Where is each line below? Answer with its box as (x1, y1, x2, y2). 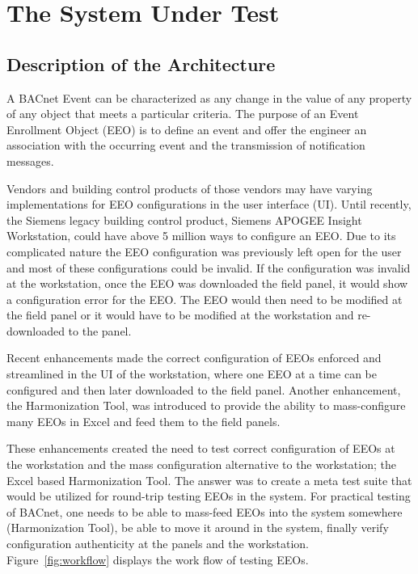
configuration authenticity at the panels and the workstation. (6, 535, 309, 552)
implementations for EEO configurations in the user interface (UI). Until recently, (6, 196, 412, 213)
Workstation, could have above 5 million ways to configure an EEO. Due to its (6, 227, 396, 244)
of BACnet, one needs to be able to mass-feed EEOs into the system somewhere (6, 503, 403, 520)
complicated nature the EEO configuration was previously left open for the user (6, 243, 402, 260)
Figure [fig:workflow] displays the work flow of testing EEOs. (6, 551, 309, 568)
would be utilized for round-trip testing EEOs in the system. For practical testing (6, 487, 411, 504)
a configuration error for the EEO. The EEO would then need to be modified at (6, 290, 403, 307)
